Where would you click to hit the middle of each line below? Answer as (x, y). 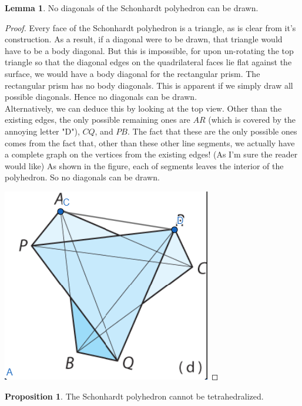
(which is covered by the (252, 120)
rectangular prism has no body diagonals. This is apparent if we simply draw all (149, 85)
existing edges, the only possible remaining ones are (98, 120)
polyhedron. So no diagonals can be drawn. (82, 177)
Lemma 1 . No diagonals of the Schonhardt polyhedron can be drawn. (132, 8)
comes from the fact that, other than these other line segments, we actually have (150, 142)
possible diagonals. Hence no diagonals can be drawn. (101, 97)
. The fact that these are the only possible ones (212, 131)
